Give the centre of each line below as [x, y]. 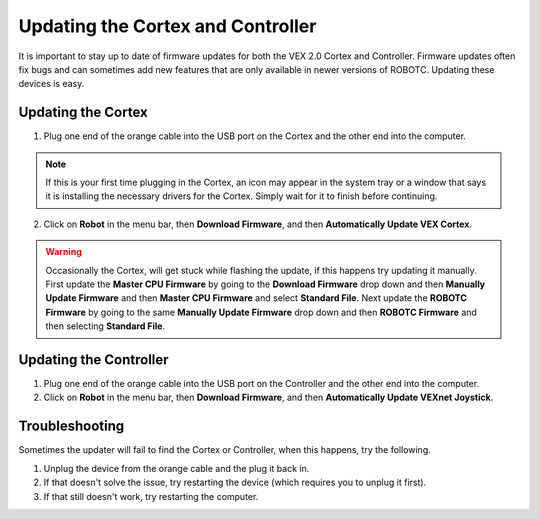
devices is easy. [51, 84]
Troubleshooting [71, 426]
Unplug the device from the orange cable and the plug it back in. [176, 468]
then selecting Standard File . [105, 326]
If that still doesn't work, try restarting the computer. [151, 496]
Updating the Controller [93, 359]
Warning [63, 252]
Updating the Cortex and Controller [167, 26]
